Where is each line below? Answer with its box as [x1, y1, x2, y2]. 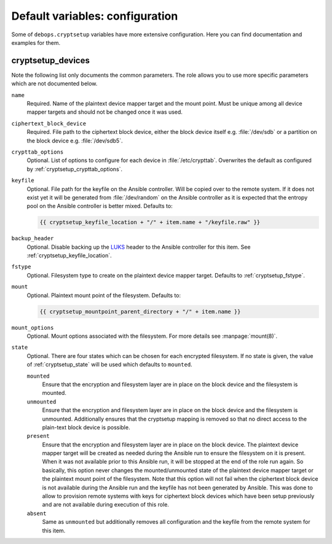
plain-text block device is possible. [42, 424, 130, 431]
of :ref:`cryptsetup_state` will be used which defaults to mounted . [26, 361, 193, 368]
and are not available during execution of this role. [42, 501, 169, 508]
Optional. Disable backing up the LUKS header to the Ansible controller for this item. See [26, 243, 251, 251]
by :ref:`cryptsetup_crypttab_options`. [26, 165, 123, 173]
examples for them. [11, 39, 61, 46]
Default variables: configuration [11, 9, 178, 23]
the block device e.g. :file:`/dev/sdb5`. [26, 137, 123, 144]
